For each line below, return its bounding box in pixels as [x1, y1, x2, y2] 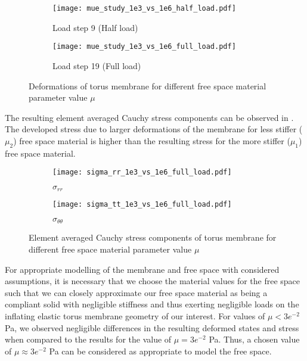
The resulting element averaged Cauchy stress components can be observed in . [5, 111, 294, 123]
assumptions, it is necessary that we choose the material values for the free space [5, 275, 300, 287]
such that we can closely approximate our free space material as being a [5, 286, 268, 298]
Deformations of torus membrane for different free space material [29, 79, 266, 92]
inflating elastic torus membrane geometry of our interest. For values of [5, 310, 265, 322]
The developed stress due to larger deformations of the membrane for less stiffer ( [5, 123, 303, 135]
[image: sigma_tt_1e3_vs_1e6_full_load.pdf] [52, 200, 232, 209]
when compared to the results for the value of [5, 333, 172, 346]
